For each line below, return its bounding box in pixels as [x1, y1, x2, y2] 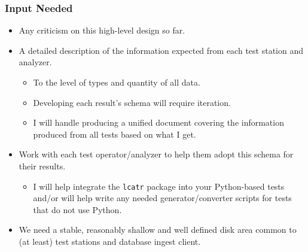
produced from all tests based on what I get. [33, 127, 196, 140]
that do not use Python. [33, 203, 122, 215]
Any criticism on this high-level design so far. [19, 24, 185, 37]
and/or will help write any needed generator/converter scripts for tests [33, 192, 292, 204]
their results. [19, 159, 66, 172]
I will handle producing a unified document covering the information [33, 116, 284, 129]
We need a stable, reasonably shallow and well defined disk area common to [19, 223, 297, 236]
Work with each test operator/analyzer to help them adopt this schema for [19, 148, 294, 160]
